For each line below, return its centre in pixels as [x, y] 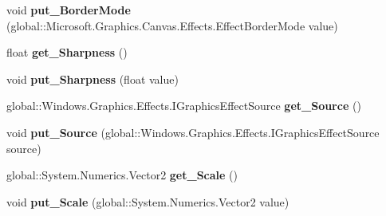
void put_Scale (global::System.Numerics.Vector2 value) [148, 201]
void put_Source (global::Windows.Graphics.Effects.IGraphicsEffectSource [193, 132]
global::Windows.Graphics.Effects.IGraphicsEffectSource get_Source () [184, 106]
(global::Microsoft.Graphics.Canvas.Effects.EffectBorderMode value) [172, 25]
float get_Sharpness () [67, 52]
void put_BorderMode [69, 10]
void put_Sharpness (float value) [93, 79]
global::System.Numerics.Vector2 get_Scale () [122, 175]
